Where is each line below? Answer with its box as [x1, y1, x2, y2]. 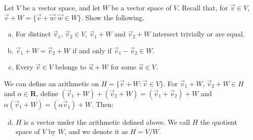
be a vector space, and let [22, 2, 100, 12]
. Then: [91, 99, 114, 109]
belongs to [55, 62, 86, 72]
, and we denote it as [64, 126, 128, 137]
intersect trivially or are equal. [153, 29, 245, 39]
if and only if [72, 45, 112, 55]
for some [110, 62, 136, 72]
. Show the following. [81, 12, 145, 22]
